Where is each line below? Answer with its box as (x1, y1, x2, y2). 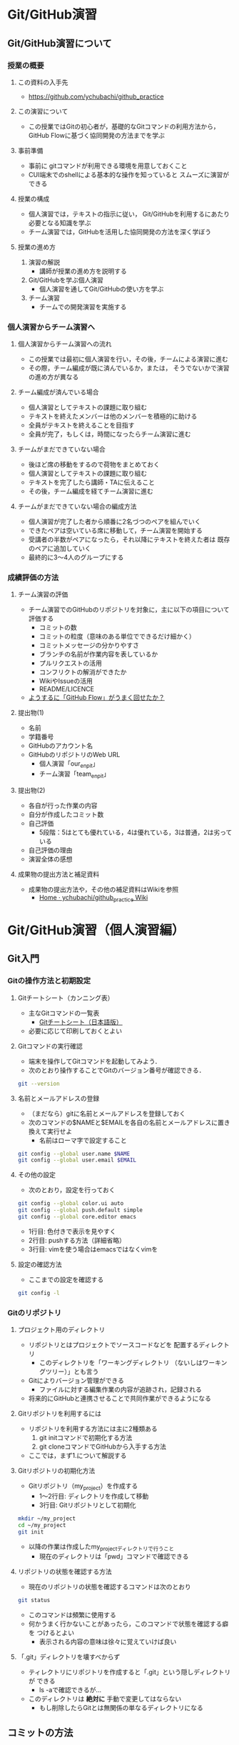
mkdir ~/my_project (17, 1515, 76, 1522)
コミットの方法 (7, 1726, 73, 1739)
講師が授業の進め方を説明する (39, 266, 127, 275)
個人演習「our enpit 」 (39, 759, 99, 770)
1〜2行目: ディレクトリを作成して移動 (39, 1491, 149, 1500)
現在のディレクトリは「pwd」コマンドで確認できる (39, 1552, 189, 1561)
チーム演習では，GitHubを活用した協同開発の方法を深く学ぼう (28, 227, 212, 236)
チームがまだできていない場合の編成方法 (17, 502, 137, 511)
